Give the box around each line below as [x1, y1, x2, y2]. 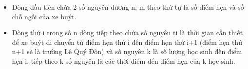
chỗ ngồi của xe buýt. [12, 11, 76, 21]
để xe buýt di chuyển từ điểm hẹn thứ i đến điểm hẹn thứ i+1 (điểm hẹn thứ [12, 37, 242, 47]
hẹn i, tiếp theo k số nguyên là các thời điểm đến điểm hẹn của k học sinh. [12, 55, 235, 66]
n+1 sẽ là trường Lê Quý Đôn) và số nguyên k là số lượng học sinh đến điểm [12, 46, 242, 56]
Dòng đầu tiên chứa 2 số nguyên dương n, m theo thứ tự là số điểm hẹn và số [12, 2, 244, 12]
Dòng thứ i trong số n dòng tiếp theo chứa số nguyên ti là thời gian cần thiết [12, 28, 243, 38]
